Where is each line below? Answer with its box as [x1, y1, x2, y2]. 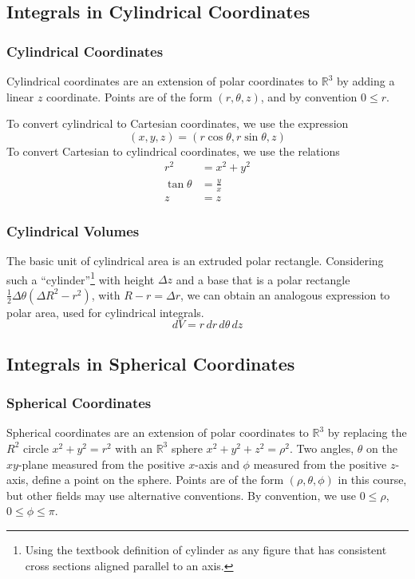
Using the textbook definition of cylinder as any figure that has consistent [25, 541, 387, 557]
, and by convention [260, 88, 358, 105]
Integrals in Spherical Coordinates [6, 351, 295, 375]
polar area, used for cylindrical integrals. [6, 303, 204, 320]
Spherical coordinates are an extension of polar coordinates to [6, 424, 309, 441]
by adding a [337, 73, 395, 89]
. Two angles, [289, 439, 354, 456]
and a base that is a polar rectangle [176, 271, 350, 288]
